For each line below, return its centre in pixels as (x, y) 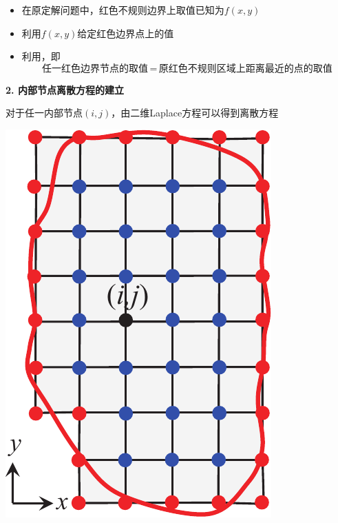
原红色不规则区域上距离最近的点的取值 (245, 69)
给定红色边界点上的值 (126, 33)
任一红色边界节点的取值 (95, 69)
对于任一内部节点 (44, 113)
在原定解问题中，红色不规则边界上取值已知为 (123, 10)
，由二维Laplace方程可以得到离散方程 (195, 113)
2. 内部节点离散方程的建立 (65, 89)
